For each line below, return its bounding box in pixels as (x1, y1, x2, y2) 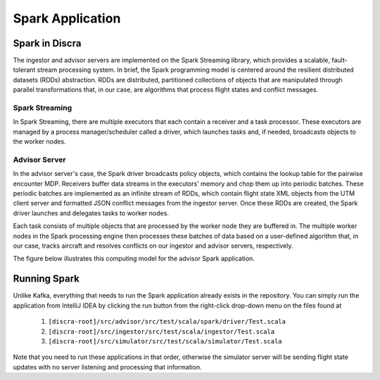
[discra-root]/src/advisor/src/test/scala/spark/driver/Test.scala (48, 317, 286, 326)
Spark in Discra (13, 37, 82, 49)
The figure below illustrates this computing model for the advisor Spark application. (13, 254, 255, 263)
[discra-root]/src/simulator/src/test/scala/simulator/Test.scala (48, 337, 283, 345)
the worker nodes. (13, 137, 66, 146)
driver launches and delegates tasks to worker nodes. (13, 208, 169, 217)
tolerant (13, 65, 36, 74)
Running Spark (13, 273, 80, 285)
